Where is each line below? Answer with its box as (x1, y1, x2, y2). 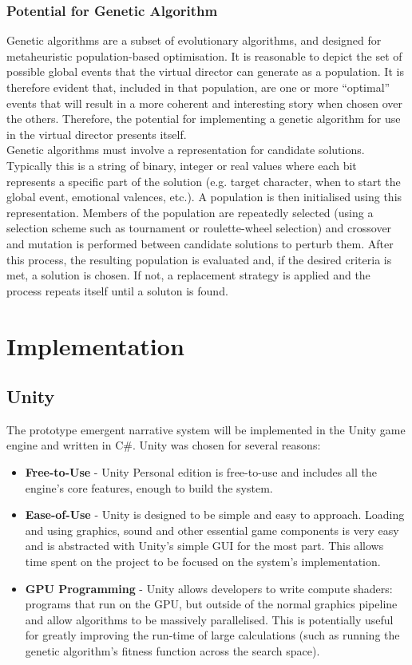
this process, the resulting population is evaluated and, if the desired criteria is (6, 251, 392, 267)
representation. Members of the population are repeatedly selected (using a (6, 204, 374, 220)
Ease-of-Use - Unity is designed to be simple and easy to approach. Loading (25, 506, 405, 523)
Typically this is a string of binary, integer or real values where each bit (6, 156, 357, 173)
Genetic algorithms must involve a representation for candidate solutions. (6, 141, 365, 158)
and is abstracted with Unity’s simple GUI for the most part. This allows (25, 537, 384, 554)
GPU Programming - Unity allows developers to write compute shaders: (25, 580, 393, 596)
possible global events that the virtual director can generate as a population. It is (6, 63, 404, 80)
